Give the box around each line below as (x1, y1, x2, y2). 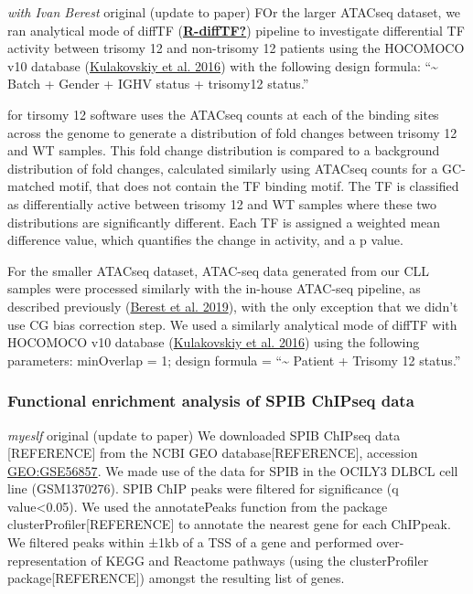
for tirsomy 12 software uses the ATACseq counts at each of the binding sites (7, 104, 439, 123)
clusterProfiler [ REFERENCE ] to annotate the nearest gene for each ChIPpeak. (7, 514, 451, 534)
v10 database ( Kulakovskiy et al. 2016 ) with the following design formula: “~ (7, 56, 438, 75)
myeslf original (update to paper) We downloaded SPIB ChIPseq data (7, 425, 401, 444)
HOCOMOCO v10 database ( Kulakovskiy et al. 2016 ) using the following (7, 333, 420, 352)
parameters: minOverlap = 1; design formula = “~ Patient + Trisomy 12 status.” (7, 350, 461, 369)
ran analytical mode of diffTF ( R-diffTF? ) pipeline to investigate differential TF (7, 20, 465, 39)
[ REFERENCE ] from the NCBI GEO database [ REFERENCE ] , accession (7, 443, 418, 462)
